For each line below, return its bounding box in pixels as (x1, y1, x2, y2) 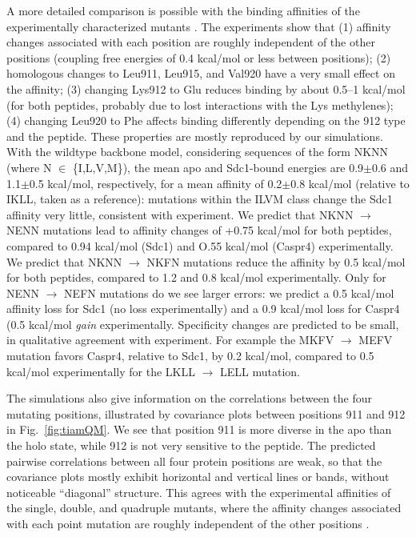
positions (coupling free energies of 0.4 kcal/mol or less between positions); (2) (6, 49, 391, 66)
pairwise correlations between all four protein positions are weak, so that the (6, 452, 382, 469)
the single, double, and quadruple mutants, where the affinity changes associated (6, 499, 402, 516)
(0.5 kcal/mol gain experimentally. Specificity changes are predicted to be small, (6, 315, 399, 332)
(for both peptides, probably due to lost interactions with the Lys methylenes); (6, 96, 394, 113)
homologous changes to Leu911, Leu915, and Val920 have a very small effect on (6, 65, 395, 82)
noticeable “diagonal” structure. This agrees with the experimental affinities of (6, 483, 391, 500)
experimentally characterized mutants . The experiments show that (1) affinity (6, 18, 391, 34)
